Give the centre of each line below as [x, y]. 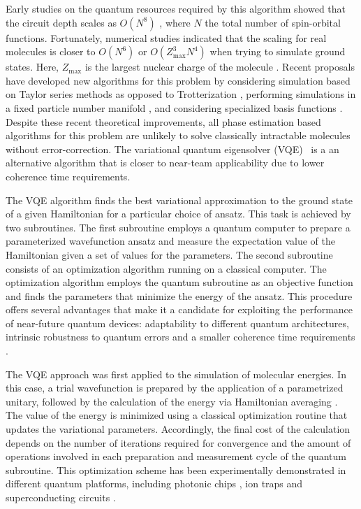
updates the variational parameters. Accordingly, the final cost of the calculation [178, 429]
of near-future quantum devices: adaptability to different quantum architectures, [177, 323]
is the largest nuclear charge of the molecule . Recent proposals [220, 67]
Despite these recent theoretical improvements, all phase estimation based [163, 121]
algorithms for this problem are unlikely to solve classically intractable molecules [178, 135]
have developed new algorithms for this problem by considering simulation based [178, 80]
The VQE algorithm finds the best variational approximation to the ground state [179, 200]
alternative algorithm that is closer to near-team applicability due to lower [165, 163]
